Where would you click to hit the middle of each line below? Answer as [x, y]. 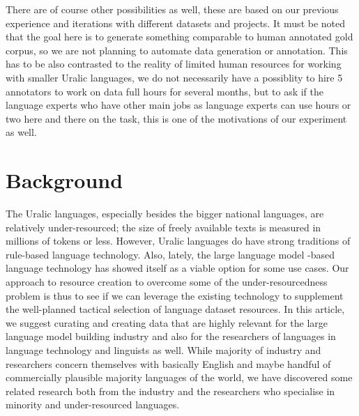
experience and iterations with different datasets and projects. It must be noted [176, 23]
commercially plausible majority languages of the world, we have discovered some [179, 377]
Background [64, 180]
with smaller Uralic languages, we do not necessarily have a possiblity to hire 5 [174, 77]
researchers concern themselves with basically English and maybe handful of [168, 363]
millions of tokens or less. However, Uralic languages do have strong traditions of [178, 241]
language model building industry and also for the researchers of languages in [171, 336]
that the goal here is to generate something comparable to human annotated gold [179, 37]
